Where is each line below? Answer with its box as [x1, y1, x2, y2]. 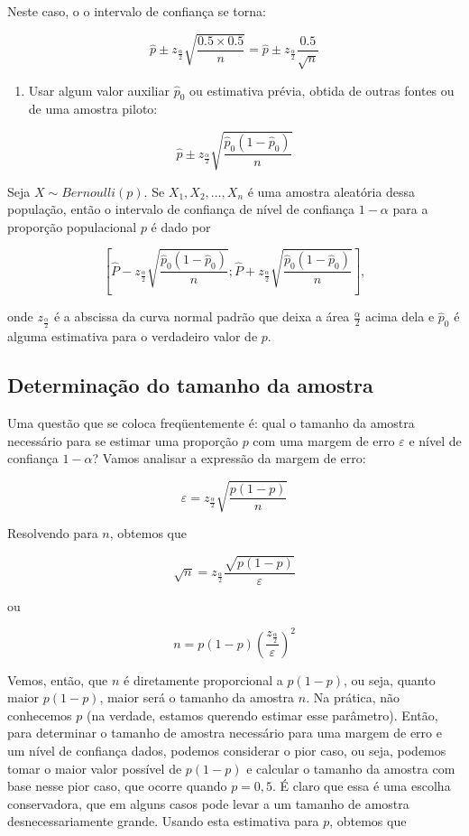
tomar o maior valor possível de [7, 758, 182, 777]
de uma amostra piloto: [28, 99, 158, 118]
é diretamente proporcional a [124, 670, 283, 689]
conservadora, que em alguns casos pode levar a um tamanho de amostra [7, 794, 409, 813]
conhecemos [7, 705, 72, 724]
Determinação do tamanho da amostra [7, 371, 373, 399]
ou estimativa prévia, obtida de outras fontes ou [189, 80, 455, 99]
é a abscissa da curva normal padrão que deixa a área [53, 307, 350, 326]
